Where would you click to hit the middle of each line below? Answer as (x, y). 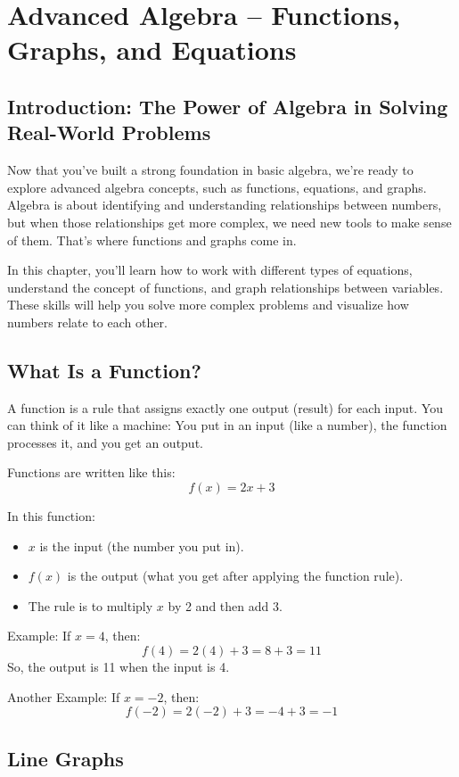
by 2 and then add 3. (225, 605)
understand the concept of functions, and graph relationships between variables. (225, 287)
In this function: (51, 516)
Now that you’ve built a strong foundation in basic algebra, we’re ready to (210, 170)
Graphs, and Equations (152, 50)
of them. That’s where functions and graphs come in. (152, 240)
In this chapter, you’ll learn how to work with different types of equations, (210, 270)
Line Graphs (66, 758)
